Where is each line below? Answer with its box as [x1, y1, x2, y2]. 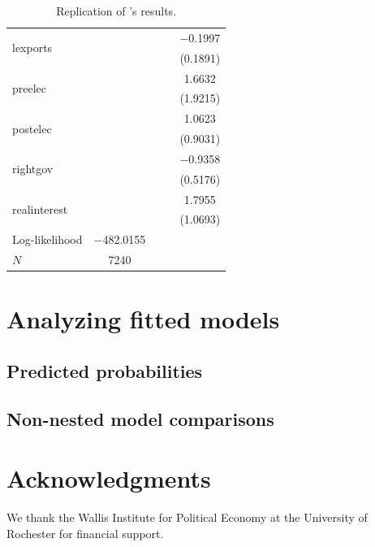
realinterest [12, 201, 68, 218]
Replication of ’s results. [56, 2, 177, 19]
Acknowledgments [6, 462, 211, 495]
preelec [12, 79, 47, 96]
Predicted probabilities [6, 358, 203, 383]
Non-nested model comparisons [6, 406, 274, 431]
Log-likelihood [12, 231, 83, 248]
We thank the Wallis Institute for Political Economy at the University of [6, 509, 368, 526]
